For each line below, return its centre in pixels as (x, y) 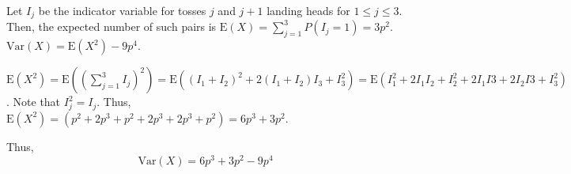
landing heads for (308, 10)
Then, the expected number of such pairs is (112, 26)
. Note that (34, 102)
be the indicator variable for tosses (122, 10)
